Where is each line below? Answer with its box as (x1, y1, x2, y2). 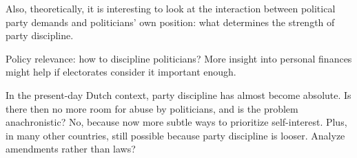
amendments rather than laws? (6, 142, 136, 156)
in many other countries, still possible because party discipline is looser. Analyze (6, 128, 345, 142)
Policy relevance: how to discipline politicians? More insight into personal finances (6, 51, 352, 65)
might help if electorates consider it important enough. (6, 65, 236, 79)
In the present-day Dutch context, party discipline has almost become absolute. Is (6, 87, 351, 102)
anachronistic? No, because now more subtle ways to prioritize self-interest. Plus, (6, 115, 347, 129)
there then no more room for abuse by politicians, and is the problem (6, 101, 298, 115)
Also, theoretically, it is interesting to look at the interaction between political (6, 1, 336, 15)
